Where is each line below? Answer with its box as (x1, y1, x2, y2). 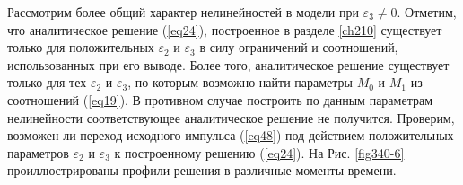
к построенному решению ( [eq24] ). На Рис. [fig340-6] (114, 143, 405, 162)
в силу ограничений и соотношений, (199, 38, 398, 57)
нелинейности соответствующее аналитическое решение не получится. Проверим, (7, 108, 455, 127)
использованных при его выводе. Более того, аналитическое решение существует (7, 55, 450, 74)
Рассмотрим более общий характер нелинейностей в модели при (7, 3, 359, 21)
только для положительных (7, 38, 154, 57)
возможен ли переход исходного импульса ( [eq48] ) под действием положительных (7, 126, 454, 145)
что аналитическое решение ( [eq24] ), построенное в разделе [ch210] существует (7, 20, 442, 39)
